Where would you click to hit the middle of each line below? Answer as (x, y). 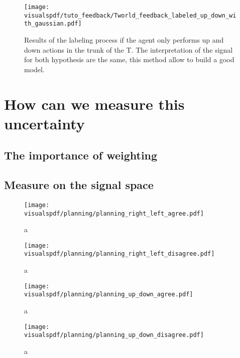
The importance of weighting (81, 155)
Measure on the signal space (79, 185)
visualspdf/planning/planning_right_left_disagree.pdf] (119, 254)
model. (34, 69)
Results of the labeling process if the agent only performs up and (124, 39)
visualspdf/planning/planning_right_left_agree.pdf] (114, 213)
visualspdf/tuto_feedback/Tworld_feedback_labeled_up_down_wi (130, 15)
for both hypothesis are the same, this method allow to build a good (129, 59)
